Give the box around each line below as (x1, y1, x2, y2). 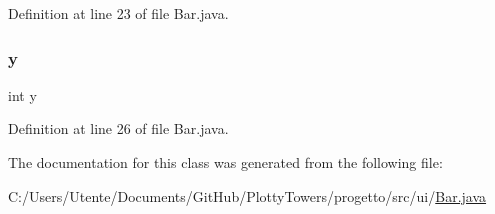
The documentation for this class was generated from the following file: (8, 152, 443, 172)
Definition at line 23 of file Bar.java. (8, 3, 229, 23)
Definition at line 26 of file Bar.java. (8, 118, 229, 139)
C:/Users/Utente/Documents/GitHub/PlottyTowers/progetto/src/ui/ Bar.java (8, 185, 487, 206)
